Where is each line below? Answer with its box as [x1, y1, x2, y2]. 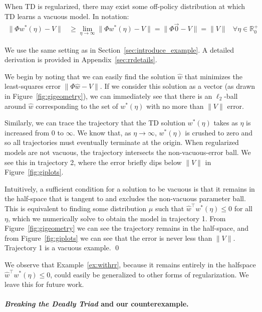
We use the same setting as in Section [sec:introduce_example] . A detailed [5, 44, 234, 55]
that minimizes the [184, 71, 242, 81]
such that [155, 203, 184, 213]
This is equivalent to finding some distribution [5, 203, 147, 213]
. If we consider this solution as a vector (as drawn [100, 81, 255, 91]
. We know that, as [73, 127, 131, 137]
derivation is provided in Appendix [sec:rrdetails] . [5, 54, 157, 65]
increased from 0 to [5, 127, 64, 137]
